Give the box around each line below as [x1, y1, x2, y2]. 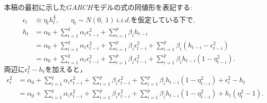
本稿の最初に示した [4, 2, 66, 12]
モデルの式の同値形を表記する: [93, 2, 192, 12]
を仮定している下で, [130, 16, 195, 24]
